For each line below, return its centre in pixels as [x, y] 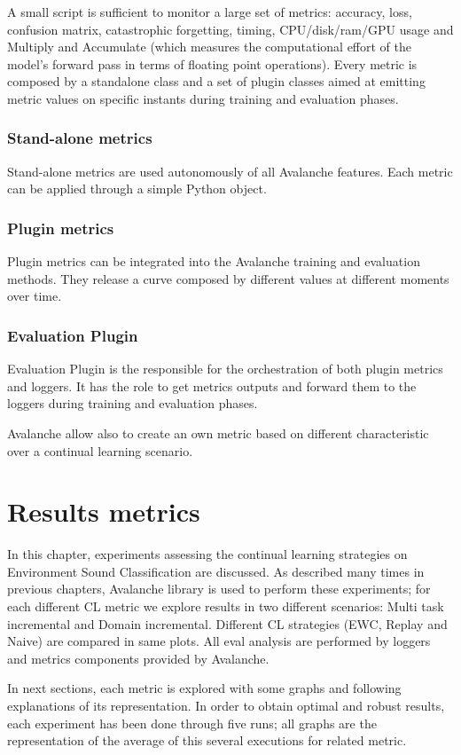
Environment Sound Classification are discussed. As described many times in [216, 571]
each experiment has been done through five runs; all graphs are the [192, 723]
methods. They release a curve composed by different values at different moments [228, 278]
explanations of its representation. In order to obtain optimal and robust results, [226, 706]
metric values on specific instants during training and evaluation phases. [203, 98]
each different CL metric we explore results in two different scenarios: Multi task [226, 606]
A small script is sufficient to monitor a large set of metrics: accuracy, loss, [210, 12]
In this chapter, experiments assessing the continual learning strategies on [207, 554]
